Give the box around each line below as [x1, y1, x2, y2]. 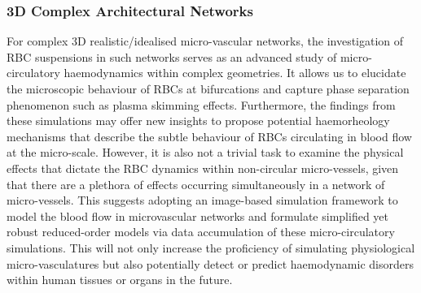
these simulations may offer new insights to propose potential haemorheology [7, 112, 390, 129]
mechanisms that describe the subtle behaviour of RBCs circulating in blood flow [7, 127, 412, 144]
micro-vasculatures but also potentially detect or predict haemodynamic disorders [7, 255, 414, 272]
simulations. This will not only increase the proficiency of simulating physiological [7, 239, 415, 256]
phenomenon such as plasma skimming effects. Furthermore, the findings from [7, 96, 396, 113]
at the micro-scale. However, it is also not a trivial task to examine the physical [7, 144, 404, 161]
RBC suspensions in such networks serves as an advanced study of [7, 48, 337, 65]
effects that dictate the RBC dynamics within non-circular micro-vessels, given [7, 159, 399, 176]
